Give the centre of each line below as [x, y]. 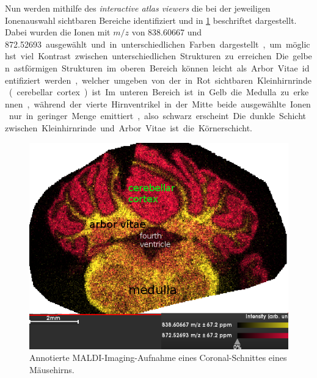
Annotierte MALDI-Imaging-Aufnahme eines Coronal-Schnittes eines [158, 358]
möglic [298, 44]
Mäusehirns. [52, 369]
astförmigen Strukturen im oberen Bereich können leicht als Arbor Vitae [156, 67]
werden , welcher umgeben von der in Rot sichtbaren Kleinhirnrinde [178, 80]
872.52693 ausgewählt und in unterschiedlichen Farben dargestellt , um [143, 44]
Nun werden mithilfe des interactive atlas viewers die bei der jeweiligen [138, 8]
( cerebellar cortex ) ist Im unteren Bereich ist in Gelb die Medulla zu [149, 92]
